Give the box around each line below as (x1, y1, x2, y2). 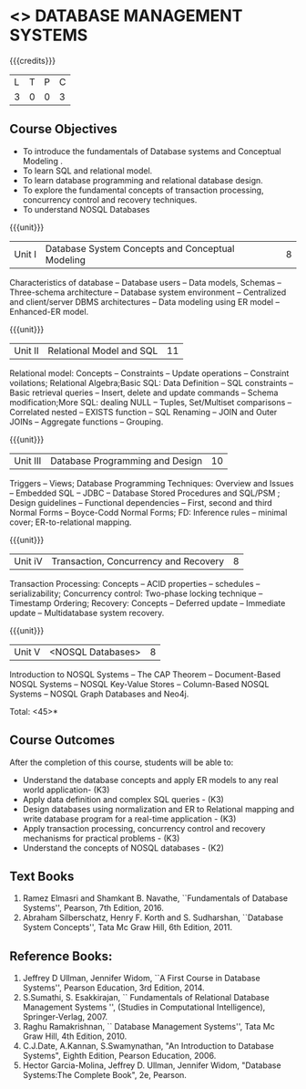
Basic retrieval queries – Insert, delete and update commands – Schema (9, 387, 279, 398)
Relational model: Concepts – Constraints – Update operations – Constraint (9, 367, 290, 379)
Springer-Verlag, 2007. (22, 1011, 108, 1022)
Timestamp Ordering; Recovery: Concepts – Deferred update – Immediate (9, 597, 286, 608)
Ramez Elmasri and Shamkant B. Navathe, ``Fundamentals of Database (22, 893, 289, 904)
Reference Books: (9, 948, 113, 964)
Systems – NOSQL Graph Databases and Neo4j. (9, 688, 189, 699)
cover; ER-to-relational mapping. (9, 517, 132, 528)
